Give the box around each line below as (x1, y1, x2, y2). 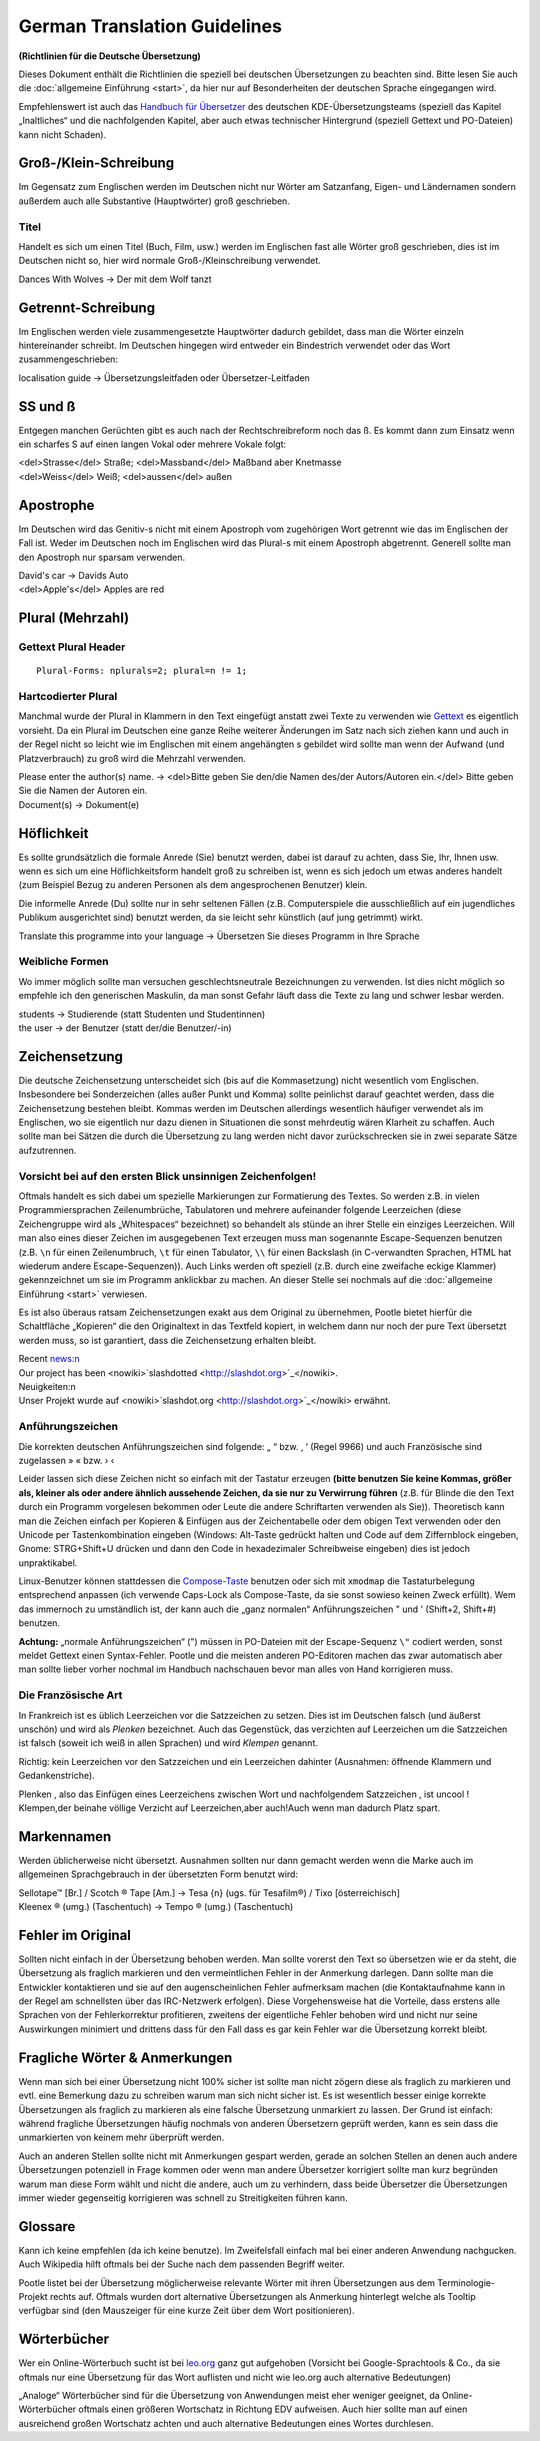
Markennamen (18, 1828, 112, 1845)
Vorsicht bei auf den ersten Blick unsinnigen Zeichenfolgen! (18, 1169, 317, 1183)
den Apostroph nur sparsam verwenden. (18, 551, 186, 563)
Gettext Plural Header (18, 640, 126, 654)
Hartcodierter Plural (18, 690, 118, 704)
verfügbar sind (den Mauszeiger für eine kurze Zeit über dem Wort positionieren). (18, 2305, 355, 2317)
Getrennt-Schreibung (18, 299, 155, 316)
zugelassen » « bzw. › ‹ (18, 1454, 115, 1466)
